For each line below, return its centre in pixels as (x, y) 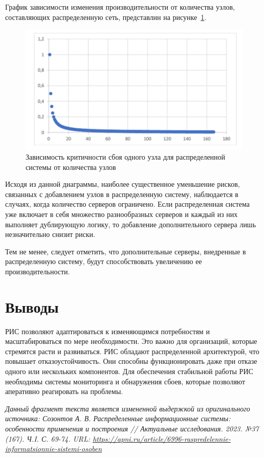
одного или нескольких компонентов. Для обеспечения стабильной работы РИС (129, 371)
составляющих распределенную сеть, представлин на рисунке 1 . (106, 17)
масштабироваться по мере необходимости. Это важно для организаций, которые (131, 341)
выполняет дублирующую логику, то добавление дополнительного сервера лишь (131, 224)
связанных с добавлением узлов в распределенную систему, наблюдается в (122, 194)
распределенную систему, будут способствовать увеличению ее (104, 261)
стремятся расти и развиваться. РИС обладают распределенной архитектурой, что (132, 351)
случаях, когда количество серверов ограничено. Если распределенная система (127, 204)
